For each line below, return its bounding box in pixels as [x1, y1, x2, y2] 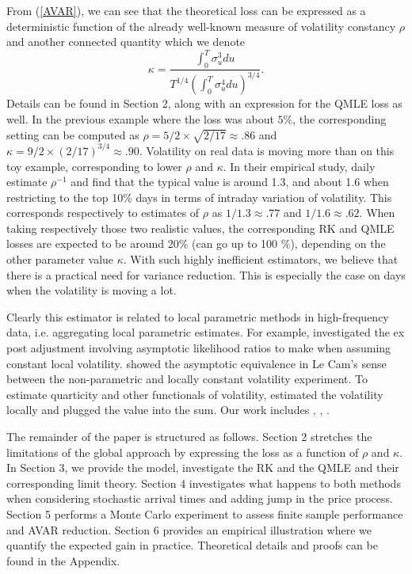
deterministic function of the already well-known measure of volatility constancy [6, 17, 396, 34]
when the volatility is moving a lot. [6, 282, 177, 298]
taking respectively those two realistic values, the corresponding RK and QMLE [6, 219, 395, 236]
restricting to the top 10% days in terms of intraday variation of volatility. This [6, 188, 392, 205]
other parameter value [6, 251, 114, 268]
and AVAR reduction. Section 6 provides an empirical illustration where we [6, 521, 372, 538]
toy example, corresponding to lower [6, 158, 182, 174]
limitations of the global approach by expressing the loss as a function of [6, 443, 359, 460]
